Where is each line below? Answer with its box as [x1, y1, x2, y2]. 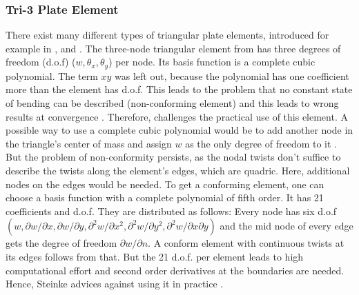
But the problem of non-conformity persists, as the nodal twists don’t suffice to [6, 150, 341, 164]
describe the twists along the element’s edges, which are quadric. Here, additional [6, 163, 350, 178]
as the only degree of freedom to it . [185, 136, 338, 150]
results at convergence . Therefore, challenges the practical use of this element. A [6, 109, 348, 123]
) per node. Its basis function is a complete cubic [108, 54, 316, 69]
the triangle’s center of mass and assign [6, 136, 172, 150]
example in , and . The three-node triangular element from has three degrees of [6, 41, 341, 55]
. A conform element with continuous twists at [148, 236, 345, 250]
